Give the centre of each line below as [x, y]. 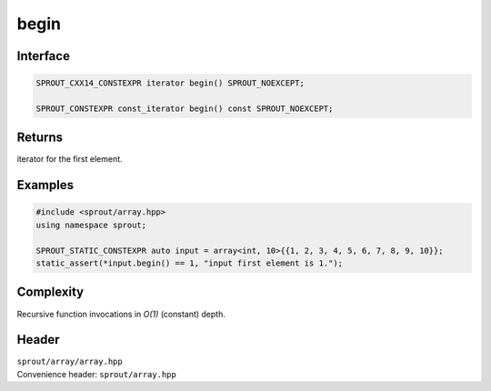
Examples [45, 185]
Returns [40, 138]
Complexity [50, 292]
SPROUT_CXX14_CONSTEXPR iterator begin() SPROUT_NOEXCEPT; [170, 83]
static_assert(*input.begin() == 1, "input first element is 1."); [190, 263]
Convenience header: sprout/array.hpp [96, 374]
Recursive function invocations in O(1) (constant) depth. [121, 314]
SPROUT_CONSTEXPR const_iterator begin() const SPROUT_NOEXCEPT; [185, 108]
